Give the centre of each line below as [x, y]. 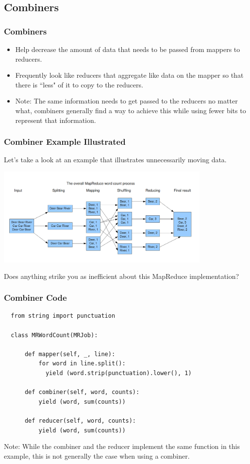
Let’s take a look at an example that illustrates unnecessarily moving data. [115, 160]
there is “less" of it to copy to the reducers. [79, 84]
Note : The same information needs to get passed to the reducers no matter [126, 101]
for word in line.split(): [82, 364]
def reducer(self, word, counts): [80, 421]
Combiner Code [35, 298]
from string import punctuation [63, 316]
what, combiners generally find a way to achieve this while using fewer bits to [131, 110]
